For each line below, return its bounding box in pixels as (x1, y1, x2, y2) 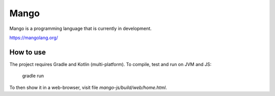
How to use (9, 48, 46, 56)
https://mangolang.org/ (9, 35, 59, 41)
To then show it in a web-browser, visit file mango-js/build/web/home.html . (9, 84, 168, 90)
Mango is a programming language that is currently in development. (9, 25, 152, 31)
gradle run (22, 73, 44, 79)
